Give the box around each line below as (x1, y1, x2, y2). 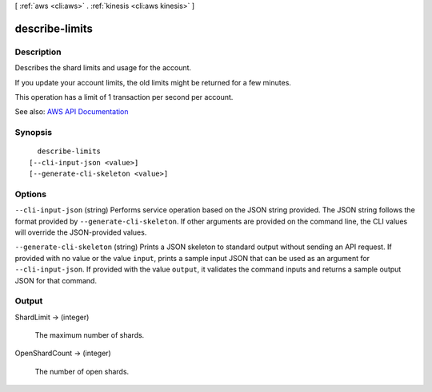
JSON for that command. (14, 275, 98, 285)
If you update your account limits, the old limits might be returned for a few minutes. (14, 77, 292, 87)
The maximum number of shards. (34, 331, 145, 340)
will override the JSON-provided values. (14, 228, 147, 237)
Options (14, 188, 47, 200)
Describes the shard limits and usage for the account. (14, 63, 192, 73)
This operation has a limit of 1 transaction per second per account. (14, 92, 234, 101)
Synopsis (14, 127, 52, 138)
